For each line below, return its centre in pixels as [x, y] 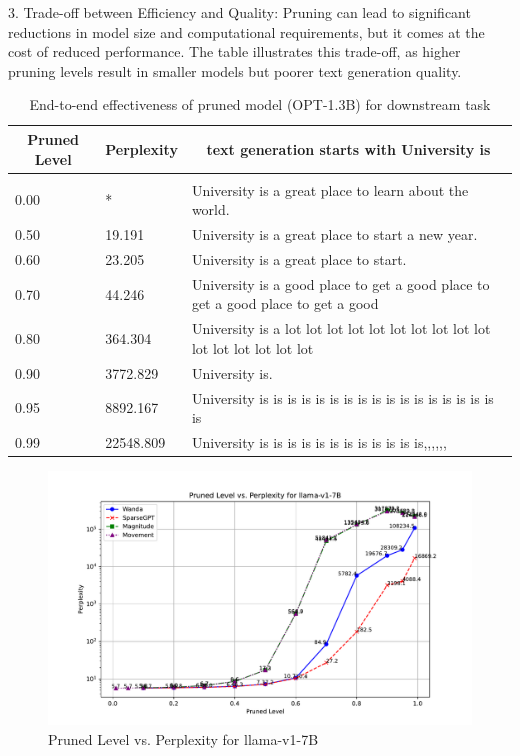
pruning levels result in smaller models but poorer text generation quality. [235, 70]
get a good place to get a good [285, 303]
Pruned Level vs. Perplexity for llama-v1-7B [183, 738]
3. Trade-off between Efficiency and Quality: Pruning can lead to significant [239, 12]
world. [210, 209]
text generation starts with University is [348, 148]
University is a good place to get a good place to [340, 283]
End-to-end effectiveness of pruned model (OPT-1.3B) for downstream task [260, 104]
